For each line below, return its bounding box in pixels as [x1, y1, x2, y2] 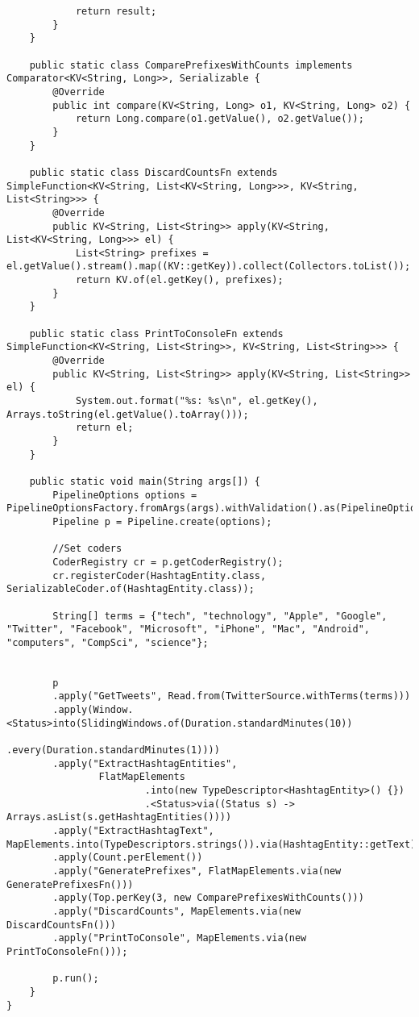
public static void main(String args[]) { [29, 475, 260, 487]
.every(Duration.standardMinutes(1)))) [6, 744, 220, 756]
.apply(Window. [52, 704, 134, 716]
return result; [75, 6, 157, 17]
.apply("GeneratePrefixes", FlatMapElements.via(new [52, 865, 342, 877]
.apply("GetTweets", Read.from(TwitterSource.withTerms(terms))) [52, 690, 411, 702]
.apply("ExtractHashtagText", [52, 825, 214, 837]
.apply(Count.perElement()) [52, 852, 203, 864]
